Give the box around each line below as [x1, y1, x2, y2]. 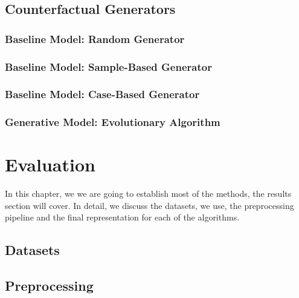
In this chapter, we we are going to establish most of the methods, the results [5, 187, 292, 200]
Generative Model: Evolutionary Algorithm [5, 114, 220, 130]
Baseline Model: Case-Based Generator [5, 87, 200, 102]
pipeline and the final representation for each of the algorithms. [5, 211, 240, 223]
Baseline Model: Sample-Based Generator [5, 59, 212, 74]
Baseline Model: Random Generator [5, 31, 185, 46]
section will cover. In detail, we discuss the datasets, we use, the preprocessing [5, 199, 294, 211]
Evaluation [5, 152, 95, 177]
